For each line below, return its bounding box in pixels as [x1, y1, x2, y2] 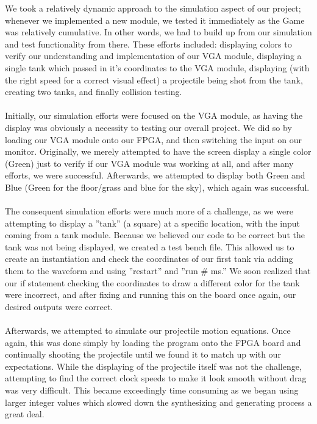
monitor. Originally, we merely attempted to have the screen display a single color [5, 145, 312, 158]
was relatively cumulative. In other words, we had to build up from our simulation [5, 26, 312, 38]
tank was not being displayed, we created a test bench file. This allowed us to [5, 240, 294, 253]
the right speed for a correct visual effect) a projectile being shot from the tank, [5, 73, 303, 86]
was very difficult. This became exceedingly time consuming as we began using [5, 384, 299, 396]
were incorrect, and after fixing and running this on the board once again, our [5, 288, 296, 301]
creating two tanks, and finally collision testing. [5, 85, 182, 98]
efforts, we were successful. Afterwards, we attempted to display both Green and [5, 169, 305, 182]
